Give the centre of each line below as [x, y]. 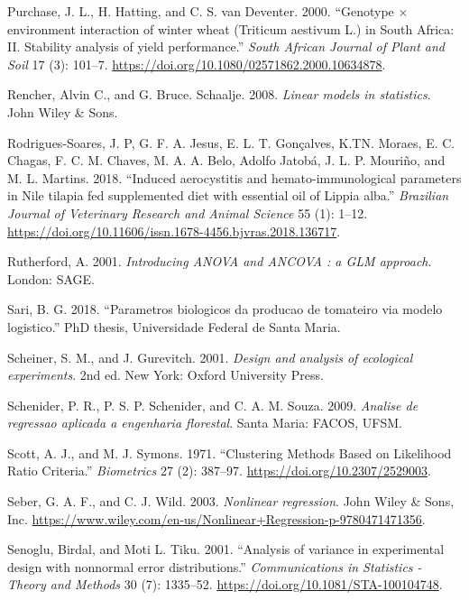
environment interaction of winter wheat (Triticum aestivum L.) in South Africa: [231, 28]
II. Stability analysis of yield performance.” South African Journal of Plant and [226, 46]
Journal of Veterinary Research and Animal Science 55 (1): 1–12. [188, 212]
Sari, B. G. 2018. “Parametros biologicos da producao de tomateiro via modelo [225, 309]
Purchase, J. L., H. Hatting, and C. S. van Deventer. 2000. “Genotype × [208, 11]
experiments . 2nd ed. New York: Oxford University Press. [166, 375]
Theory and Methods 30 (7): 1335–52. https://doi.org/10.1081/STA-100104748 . [225, 584]
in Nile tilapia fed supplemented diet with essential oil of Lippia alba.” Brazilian [228, 195]
